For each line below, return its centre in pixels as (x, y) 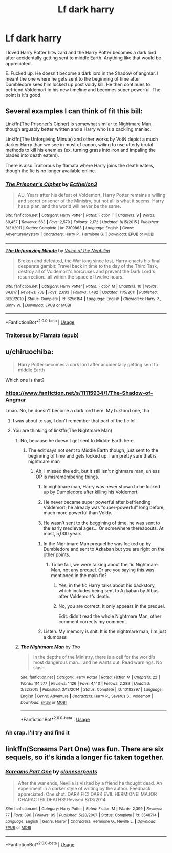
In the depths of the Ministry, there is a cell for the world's (94, 657)
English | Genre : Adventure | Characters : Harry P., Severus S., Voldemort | (87, 696)
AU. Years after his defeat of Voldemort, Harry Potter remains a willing (92, 195)
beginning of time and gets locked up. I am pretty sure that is (92, 455)
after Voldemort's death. (84, 596)
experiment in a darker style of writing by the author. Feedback (84, 788)
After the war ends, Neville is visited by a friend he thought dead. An (90, 783)
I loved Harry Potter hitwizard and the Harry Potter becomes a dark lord (81, 52)
